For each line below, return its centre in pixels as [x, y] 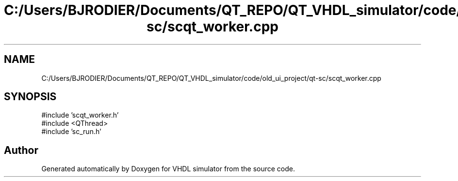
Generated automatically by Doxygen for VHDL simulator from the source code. [168, 169]
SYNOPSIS [30, 97]
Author [21, 150]
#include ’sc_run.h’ [71, 132]
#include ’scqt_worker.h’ [80, 115]
